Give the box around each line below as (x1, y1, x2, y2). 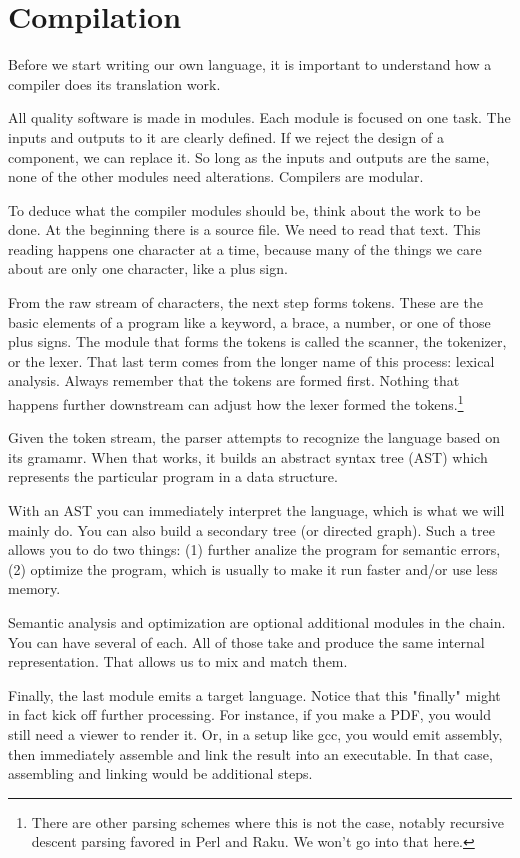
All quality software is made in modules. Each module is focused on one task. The (8, 107, 511, 128)
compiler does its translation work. (8, 73, 221, 94)
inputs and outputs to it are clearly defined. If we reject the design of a (8, 126, 444, 147)
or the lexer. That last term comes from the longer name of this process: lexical (8, 350, 495, 371)
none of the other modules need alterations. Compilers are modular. (8, 166, 424, 187)
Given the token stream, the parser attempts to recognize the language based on (8, 427, 501, 448)
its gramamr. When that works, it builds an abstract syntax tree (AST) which (8, 446, 488, 467)
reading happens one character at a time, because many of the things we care (8, 238, 482, 259)
